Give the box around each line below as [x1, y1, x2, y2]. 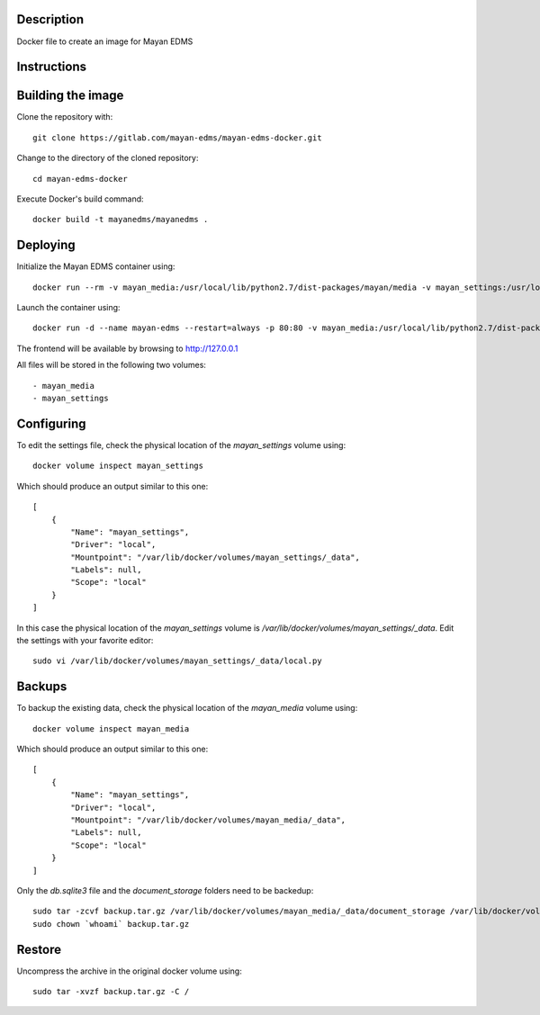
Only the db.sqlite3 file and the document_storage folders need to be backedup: [16, 885, 314, 895]
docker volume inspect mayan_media [32, 723, 190, 733]
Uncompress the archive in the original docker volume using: [16, 966, 242, 976]
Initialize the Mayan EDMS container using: [16, 261, 175, 272]
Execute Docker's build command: [16, 193, 144, 204]
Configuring [16, 416, 86, 431]
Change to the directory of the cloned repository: [16, 153, 199, 164]
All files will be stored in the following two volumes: [16, 360, 207, 371]
